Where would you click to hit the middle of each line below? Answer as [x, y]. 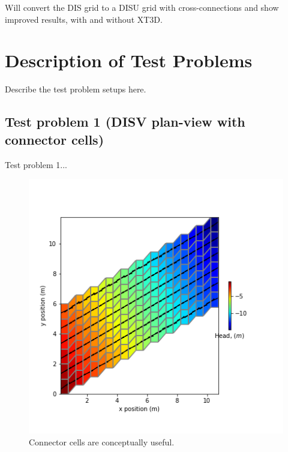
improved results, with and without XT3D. [84, 19]
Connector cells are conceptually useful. [102, 441]
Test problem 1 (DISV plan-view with [125, 122]
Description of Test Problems [129, 60]
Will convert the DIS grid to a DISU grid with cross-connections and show [142, 7]
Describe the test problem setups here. [76, 89]
